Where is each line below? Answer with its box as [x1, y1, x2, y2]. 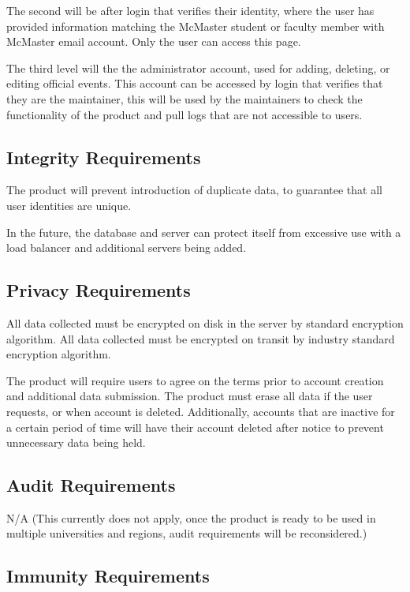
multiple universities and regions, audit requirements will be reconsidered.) [6, 525, 367, 541]
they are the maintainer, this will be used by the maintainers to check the [6, 90, 363, 107]
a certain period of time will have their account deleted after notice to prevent [6, 418, 384, 435]
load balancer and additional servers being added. [6, 239, 247, 256]
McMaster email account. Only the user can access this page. [6, 33, 301, 50]
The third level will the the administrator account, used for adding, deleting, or [6, 59, 390, 76]
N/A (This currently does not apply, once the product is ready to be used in [6, 509, 376, 526]
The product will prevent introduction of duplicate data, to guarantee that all [6, 182, 382, 198]
